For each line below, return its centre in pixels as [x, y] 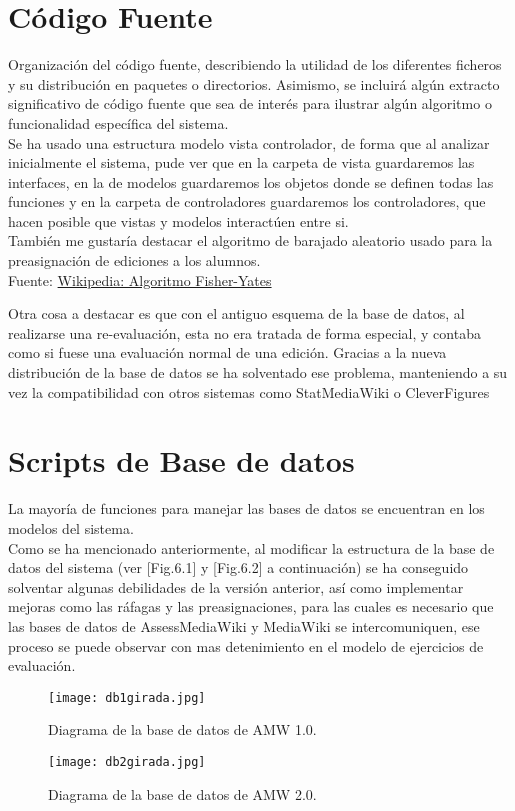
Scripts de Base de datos [181, 460]
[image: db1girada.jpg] [127, 697]
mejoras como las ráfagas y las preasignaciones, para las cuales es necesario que [251, 606]
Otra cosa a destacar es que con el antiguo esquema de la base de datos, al [236, 313]
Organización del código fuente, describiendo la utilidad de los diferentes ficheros [255, 64]
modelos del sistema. [71, 527]
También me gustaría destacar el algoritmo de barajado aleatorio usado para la [250, 240]
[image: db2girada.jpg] [127, 761]
